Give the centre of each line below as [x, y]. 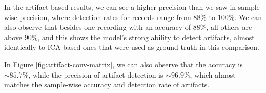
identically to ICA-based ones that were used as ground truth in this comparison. [132, 47]
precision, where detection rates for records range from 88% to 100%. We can [141, 17]
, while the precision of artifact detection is [96, 74]
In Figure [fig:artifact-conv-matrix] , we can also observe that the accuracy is [124, 64]
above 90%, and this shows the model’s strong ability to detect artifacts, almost [129, 37]
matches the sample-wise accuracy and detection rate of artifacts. [107, 85]
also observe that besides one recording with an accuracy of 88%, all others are [128, 27]
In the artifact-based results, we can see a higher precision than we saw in [120, 7]
